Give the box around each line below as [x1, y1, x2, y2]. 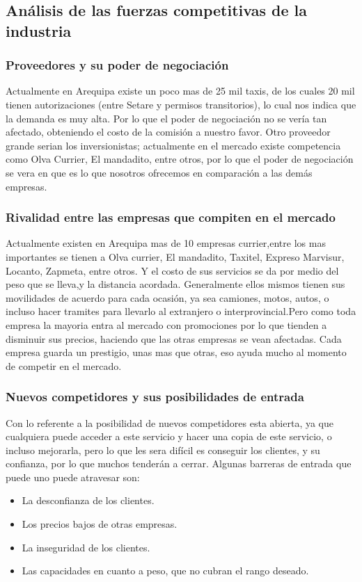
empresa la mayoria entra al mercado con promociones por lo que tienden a [6, 317, 327, 332]
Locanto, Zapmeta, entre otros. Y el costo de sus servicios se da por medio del [6, 263, 339, 277]
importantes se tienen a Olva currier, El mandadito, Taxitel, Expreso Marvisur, [6, 249, 345, 264]
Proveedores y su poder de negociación [6, 56, 229, 74]
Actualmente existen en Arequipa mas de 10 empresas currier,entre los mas [6, 236, 326, 250]
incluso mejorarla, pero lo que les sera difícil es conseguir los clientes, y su [6, 442, 320, 457]
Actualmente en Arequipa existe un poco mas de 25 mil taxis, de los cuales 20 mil [6, 83, 355, 98]
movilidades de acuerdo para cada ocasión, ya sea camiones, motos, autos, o [6, 290, 329, 305]
